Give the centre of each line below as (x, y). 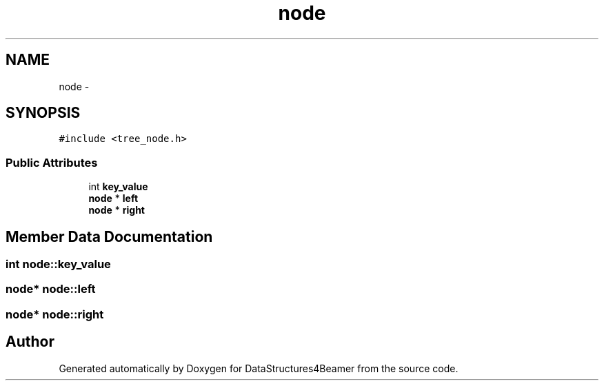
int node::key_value (58, 264)
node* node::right (55, 314)
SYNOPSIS (43, 113)
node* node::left (51, 289)
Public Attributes (52, 162)
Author (30, 342)
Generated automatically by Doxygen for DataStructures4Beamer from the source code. (259, 368)
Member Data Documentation (109, 236)
